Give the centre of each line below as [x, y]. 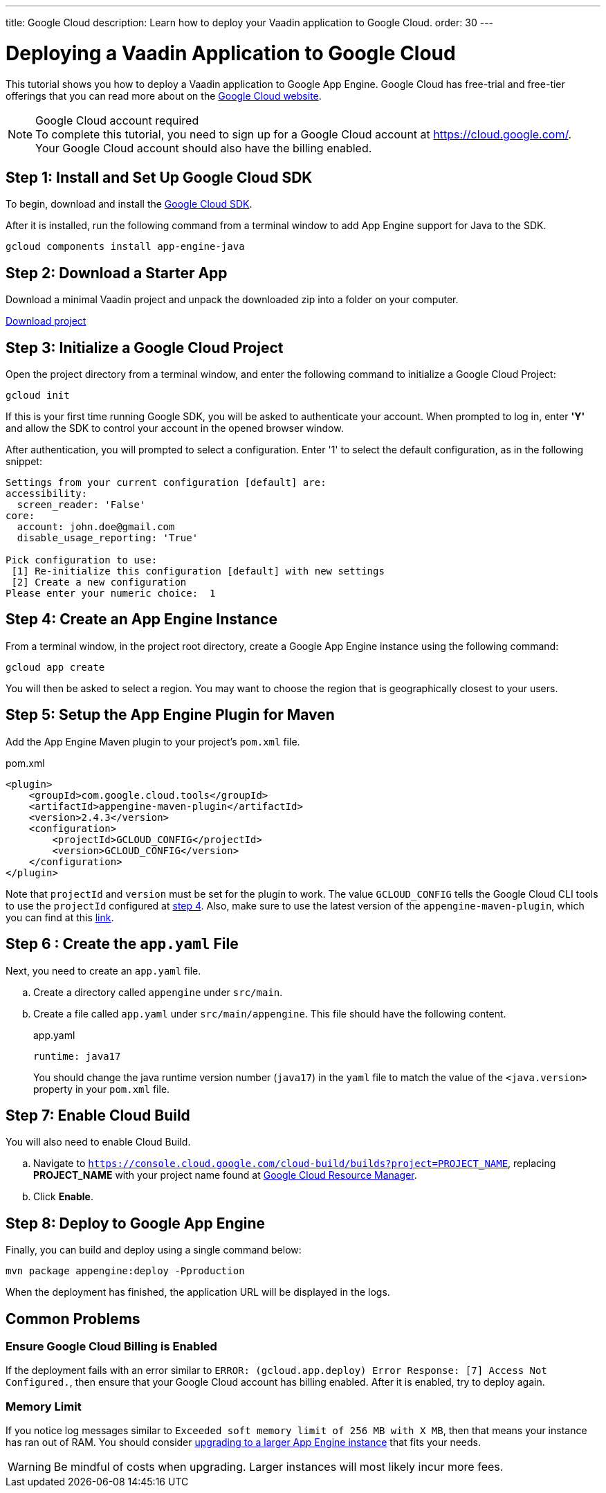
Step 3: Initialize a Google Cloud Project [145, 347]
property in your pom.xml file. [102, 1089]
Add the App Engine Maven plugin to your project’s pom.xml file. [153, 741]
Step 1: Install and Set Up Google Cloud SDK [159, 177]
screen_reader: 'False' [81, 505]
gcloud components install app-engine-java [125, 247]
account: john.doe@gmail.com [96, 527]
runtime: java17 [77, 1056]
